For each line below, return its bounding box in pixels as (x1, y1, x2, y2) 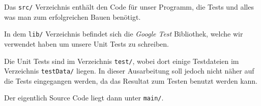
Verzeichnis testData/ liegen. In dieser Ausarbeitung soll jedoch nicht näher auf (4, 65, 254, 76)
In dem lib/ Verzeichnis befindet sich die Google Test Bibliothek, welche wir (4, 28, 243, 39)
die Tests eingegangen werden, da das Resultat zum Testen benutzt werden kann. (4, 75, 258, 86)
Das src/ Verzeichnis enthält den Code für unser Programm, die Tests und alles (4, 2, 254, 12)
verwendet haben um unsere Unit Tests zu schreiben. (4, 38, 169, 49)
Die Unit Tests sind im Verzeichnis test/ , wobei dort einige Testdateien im (4, 55, 239, 66)
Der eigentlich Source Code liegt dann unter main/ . (4, 92, 164, 103)
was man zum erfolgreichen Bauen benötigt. (4, 11, 141, 22)
